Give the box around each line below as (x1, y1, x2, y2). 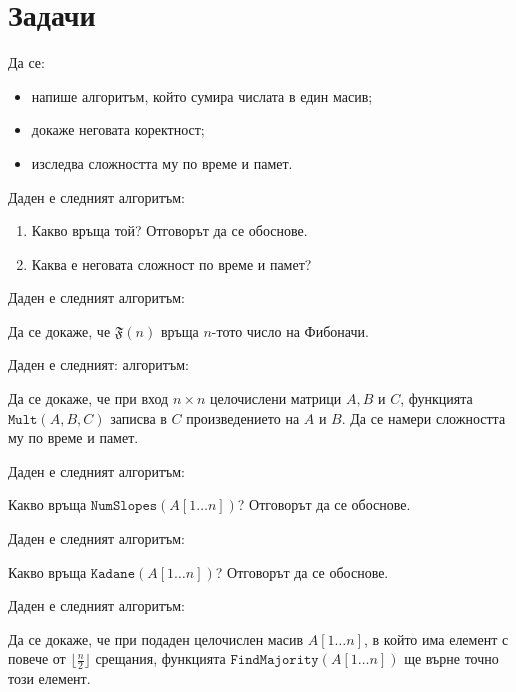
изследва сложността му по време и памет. (31, 152, 293, 173)
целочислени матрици (209, 388, 342, 409)
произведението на (186, 407, 300, 428)
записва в (110, 407, 167, 428)
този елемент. (8, 668, 91, 689)
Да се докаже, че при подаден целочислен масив (8, 628, 304, 649)
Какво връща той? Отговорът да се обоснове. (31, 220, 308, 241)
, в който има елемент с (364, 628, 509, 649)
